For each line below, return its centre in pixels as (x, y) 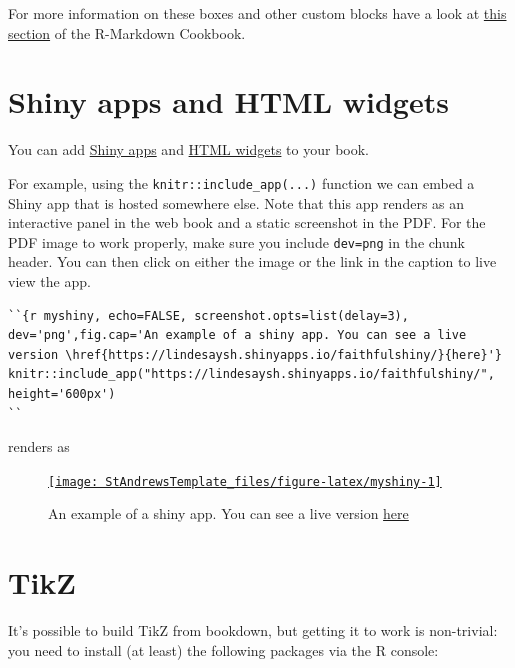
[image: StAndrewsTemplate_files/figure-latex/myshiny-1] (245, 481)
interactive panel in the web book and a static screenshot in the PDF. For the (247, 222)
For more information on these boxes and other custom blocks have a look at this (257, 13)
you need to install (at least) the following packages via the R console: (223, 649)
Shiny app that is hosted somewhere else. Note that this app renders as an (236, 202)
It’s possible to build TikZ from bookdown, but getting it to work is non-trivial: (253, 630)
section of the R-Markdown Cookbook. (127, 32)
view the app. (49, 281)
